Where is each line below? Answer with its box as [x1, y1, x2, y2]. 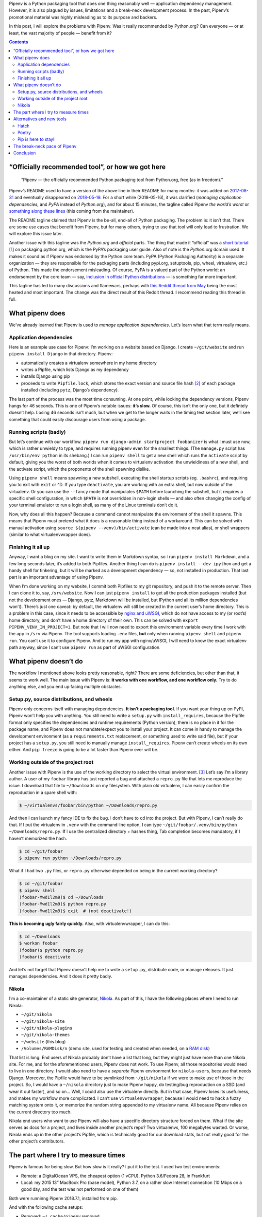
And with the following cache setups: [9, 1204, 83, 1210]
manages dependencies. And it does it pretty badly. [9, 974, 113, 979]
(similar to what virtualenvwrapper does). [9, 532, 92, 537]
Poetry [17, 129, 31, 136]
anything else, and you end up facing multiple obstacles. [9, 683, 122, 689]
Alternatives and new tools [13, 116, 66, 122]
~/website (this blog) [21, 1038, 66, 1044]
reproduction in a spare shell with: [9, 789, 77, 795]
